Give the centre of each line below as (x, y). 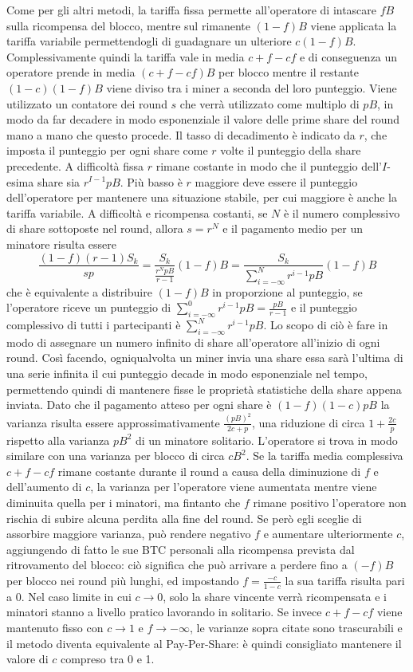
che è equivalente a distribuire (79, 291)
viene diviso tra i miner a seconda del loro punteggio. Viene (252, 87)
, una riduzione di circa (308, 422)
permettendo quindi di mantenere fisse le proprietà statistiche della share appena (204, 389)
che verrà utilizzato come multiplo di (269, 103)
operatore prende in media (71, 72)
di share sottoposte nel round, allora (95, 228)
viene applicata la (354, 25)
